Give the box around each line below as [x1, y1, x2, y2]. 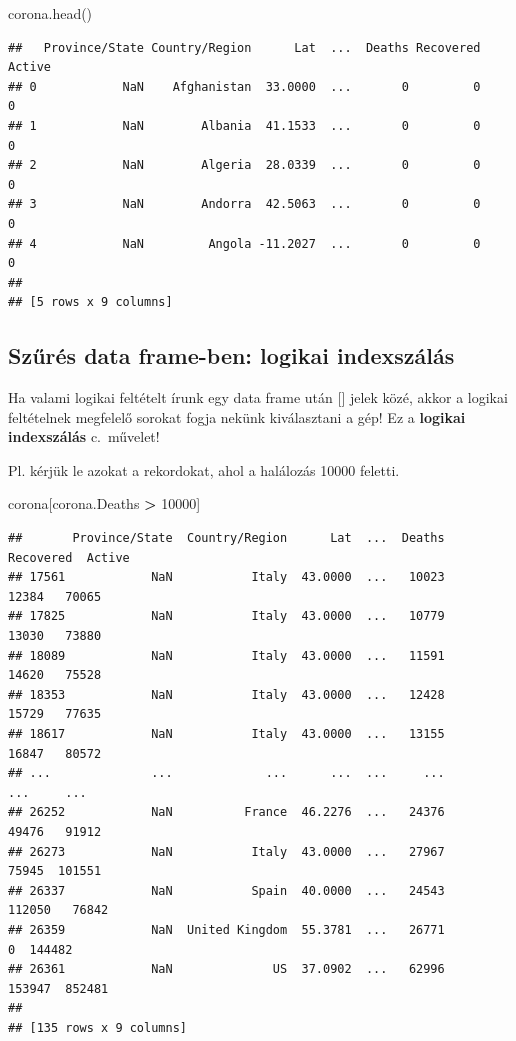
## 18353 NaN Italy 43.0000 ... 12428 [8, 687, 445, 702]
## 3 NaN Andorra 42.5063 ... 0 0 [8, 197, 481, 212]
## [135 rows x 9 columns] [8, 1020, 187, 1035]
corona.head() [8, 3, 93, 23]
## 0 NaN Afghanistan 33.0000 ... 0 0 [8, 79, 481, 94]
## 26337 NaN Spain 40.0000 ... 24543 [8, 883, 445, 898]
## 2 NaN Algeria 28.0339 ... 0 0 [8, 158, 481, 173]
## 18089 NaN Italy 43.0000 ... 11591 [8, 648, 445, 663]
